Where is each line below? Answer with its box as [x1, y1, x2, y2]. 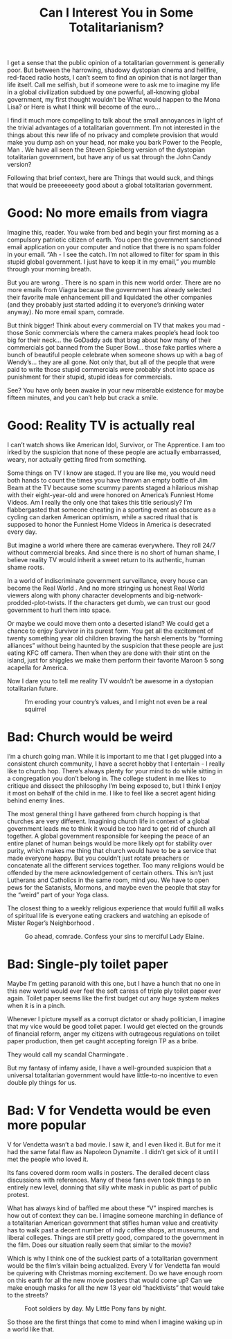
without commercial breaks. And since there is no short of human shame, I [7, 548, 220, 557]
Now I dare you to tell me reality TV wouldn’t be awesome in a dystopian [7, 677, 213, 685]
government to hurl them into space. [7, 606, 111, 614]
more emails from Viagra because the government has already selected [7, 286, 212, 294]
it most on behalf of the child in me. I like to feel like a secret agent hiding [7, 789, 216, 797]
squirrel [24, 705, 46, 714]
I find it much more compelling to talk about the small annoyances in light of [7, 116, 224, 125]
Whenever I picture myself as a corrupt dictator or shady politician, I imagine [7, 1014, 226, 1023]
